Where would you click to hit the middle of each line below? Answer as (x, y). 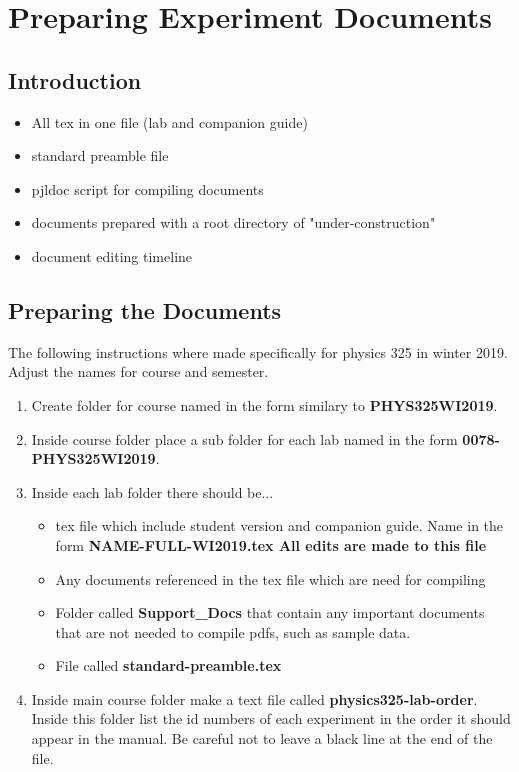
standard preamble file (100, 155)
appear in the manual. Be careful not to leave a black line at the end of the (262, 738)
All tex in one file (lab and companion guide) (169, 121)
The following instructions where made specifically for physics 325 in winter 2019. (258, 351)
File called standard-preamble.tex (168, 665)
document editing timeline (112, 255)
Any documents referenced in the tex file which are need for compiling (270, 578)
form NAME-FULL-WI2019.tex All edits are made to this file (271, 544)
